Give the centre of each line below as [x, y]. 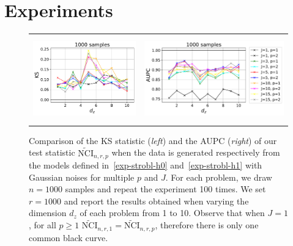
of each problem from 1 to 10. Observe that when [172, 213]
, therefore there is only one [207, 225]
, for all [43, 225]
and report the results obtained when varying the [156, 201]
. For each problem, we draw [219, 177]
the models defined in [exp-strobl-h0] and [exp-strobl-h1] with [146, 165]
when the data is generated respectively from [196, 152]
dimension [48, 213]
